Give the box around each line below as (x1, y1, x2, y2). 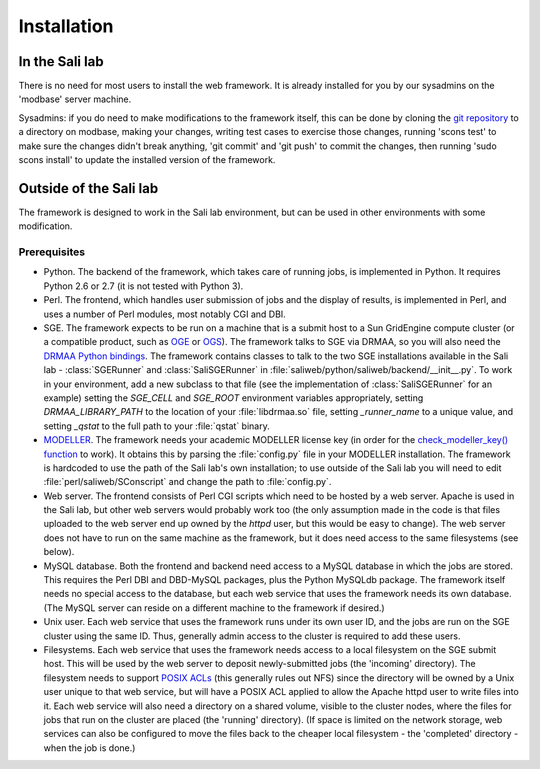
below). (43, 546, 75, 558)
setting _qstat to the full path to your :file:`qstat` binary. (43, 420, 270, 432)
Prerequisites (18, 245, 85, 259)
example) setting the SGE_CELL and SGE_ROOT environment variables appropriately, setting (43, 391, 424, 404)
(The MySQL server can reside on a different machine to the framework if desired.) (43, 601, 385, 614)
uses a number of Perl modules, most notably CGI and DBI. (43, 308, 287, 320)
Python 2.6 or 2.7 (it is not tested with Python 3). (43, 280, 244, 292)
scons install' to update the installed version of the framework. (18, 154, 276, 166)
